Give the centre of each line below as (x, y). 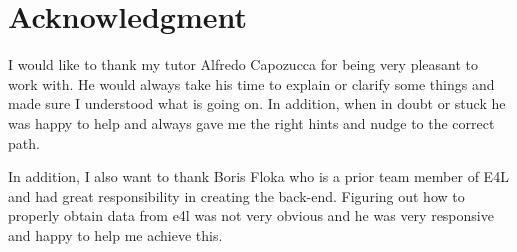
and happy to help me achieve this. (115, 234)
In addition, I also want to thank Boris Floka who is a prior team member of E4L (258, 176)
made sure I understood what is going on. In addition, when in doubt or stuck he (257, 103)
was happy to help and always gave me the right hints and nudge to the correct (251, 122)
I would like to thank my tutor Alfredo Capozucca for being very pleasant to (243, 64)
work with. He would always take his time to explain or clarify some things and (251, 83)
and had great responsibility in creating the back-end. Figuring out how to (236, 195)
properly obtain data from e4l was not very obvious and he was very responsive (251, 215)
